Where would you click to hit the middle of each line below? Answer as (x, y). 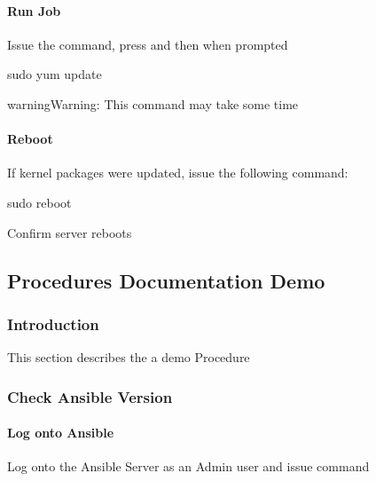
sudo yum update (55, 74)
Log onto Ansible (61, 433)
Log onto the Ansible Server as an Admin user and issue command (188, 466)
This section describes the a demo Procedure (129, 357)
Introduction (53, 323)
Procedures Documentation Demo (166, 280)
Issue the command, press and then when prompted (148, 44)
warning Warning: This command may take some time (153, 103)
